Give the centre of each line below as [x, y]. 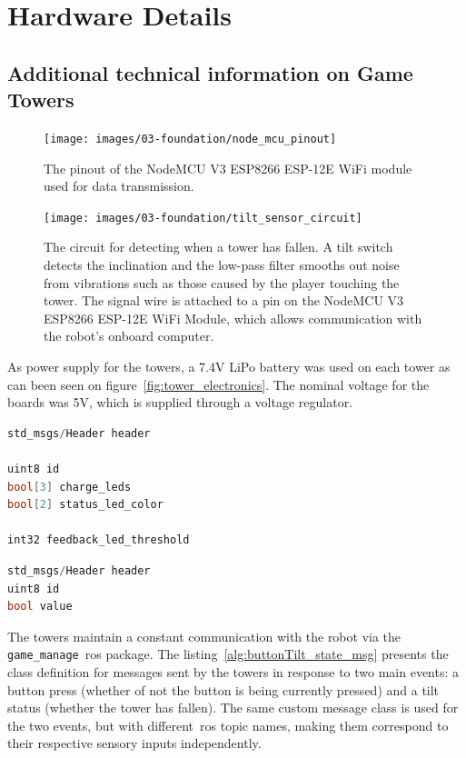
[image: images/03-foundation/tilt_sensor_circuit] [203, 218]
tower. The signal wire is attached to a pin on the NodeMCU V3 [224, 300]
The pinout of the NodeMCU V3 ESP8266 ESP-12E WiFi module [228, 168]
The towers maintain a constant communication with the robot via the [204, 636]
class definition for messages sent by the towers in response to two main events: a [233, 672]
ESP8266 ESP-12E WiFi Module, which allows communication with [233, 318]
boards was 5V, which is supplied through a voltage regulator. [180, 402]
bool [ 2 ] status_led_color [85, 505]
